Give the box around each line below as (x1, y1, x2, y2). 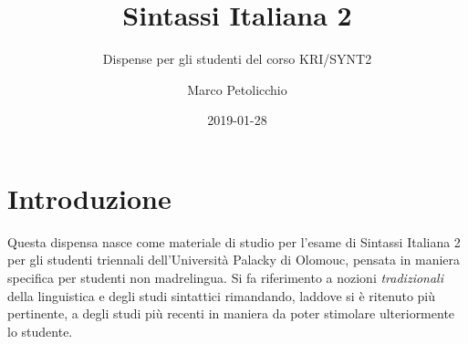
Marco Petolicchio (187, 79, 287, 99)
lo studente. (7, 321, 73, 340)
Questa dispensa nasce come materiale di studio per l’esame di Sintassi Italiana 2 (7, 232, 461, 251)
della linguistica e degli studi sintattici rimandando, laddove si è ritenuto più (7, 286, 436, 305)
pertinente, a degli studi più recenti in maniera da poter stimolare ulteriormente (7, 304, 455, 323)
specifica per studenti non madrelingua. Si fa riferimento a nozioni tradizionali (7, 268, 443, 287)
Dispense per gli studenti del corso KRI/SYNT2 (102, 49, 372, 68)
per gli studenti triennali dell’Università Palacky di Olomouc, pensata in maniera (7, 250, 461, 269)
